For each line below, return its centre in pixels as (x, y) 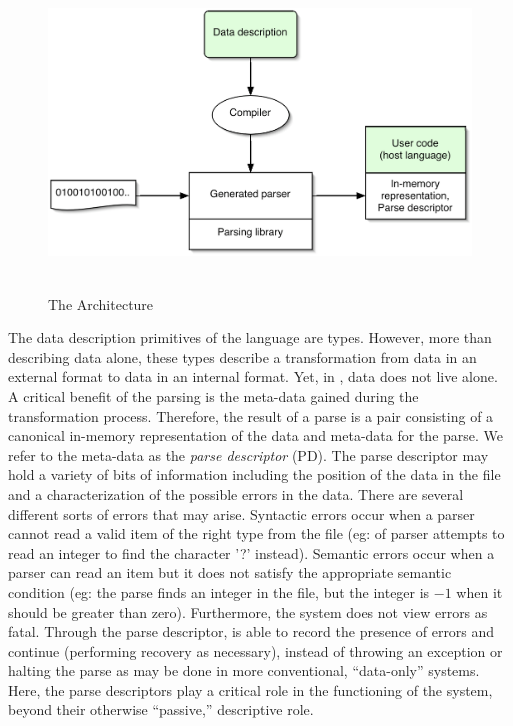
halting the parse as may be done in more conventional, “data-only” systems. (244, 670)
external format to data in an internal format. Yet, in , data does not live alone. (253, 376)
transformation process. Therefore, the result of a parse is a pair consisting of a (251, 415)
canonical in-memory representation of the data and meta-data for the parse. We (256, 435)
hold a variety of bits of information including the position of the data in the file (254, 474)
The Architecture (101, 303)
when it (479, 591)
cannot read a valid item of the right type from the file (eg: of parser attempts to (256, 533)
